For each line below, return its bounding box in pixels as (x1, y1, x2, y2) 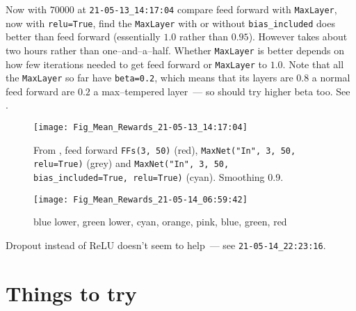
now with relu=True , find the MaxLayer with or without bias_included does (6, 15, 335, 30)
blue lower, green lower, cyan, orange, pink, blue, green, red (33, 214, 287, 229)
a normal (311, 70, 350, 85)
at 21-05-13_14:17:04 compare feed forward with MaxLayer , (77, 2, 337, 16)
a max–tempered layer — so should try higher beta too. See (93, 83, 350, 98)
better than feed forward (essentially (6, 29, 161, 44)
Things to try (6, 278, 137, 307)
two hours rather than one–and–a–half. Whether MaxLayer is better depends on (6, 42, 345, 57)
